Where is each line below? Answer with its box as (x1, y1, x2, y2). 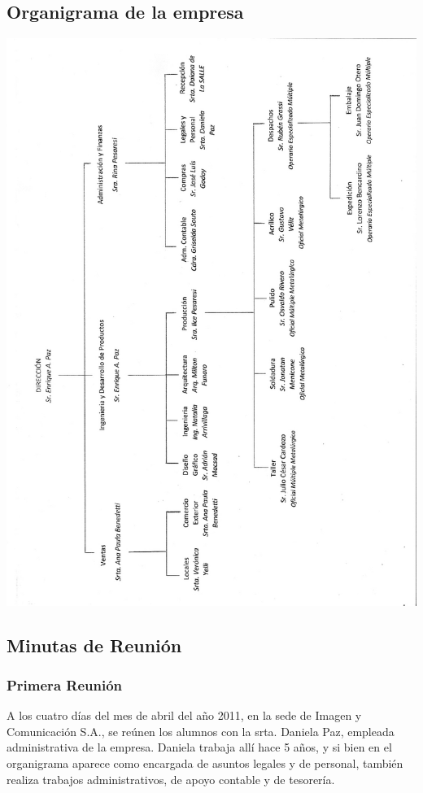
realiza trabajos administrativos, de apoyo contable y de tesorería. (7, 770, 335, 787)
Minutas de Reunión (7, 632, 182, 657)
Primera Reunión (7, 674, 123, 695)
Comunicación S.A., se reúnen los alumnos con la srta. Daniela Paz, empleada (7, 722, 395, 739)
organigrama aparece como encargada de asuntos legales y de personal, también (7, 755, 403, 771)
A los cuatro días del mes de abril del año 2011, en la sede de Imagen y (7, 707, 362, 724)
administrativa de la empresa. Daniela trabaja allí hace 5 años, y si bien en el (7, 739, 392, 756)
